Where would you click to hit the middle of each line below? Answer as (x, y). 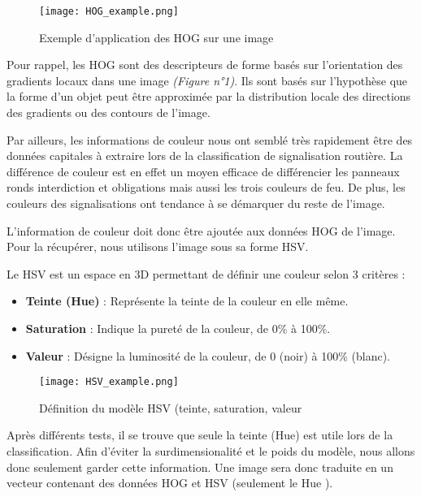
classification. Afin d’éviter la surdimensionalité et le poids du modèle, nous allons (211, 451)
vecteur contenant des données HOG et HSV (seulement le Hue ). (170, 483)
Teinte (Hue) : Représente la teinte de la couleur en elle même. (187, 301)
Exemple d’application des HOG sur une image (156, 37)
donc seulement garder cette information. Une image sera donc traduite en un (200, 467)
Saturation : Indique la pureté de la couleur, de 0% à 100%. (178, 328)
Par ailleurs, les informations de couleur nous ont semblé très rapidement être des (210, 139)
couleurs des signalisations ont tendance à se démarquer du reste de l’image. (196, 203)
